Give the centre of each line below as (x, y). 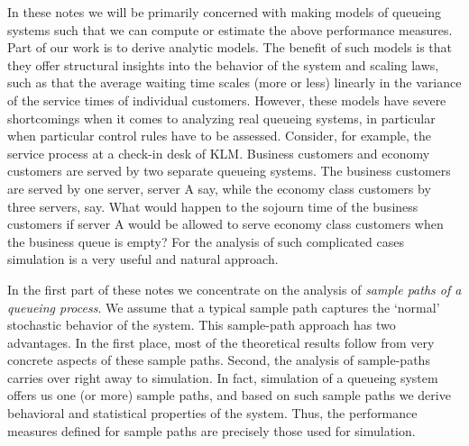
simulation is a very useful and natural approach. (143, 259)
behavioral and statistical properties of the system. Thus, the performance (212, 413)
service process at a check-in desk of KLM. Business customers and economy (219, 153)
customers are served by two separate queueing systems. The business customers (229, 171)
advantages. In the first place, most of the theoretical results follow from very (221, 342)
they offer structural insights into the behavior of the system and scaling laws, (223, 64)
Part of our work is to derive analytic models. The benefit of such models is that (230, 47)
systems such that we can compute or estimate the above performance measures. (230, 29)
